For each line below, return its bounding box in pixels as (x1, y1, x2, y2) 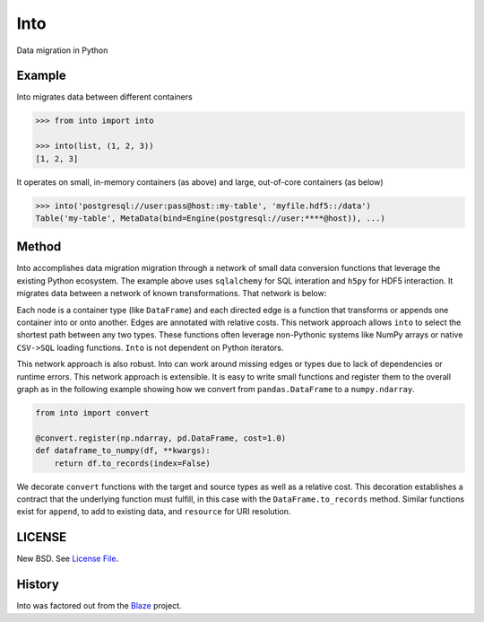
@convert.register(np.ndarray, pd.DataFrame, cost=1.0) (35, 433, 287, 443)
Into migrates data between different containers (16, 92, 193, 102)
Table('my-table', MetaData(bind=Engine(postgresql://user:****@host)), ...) (35, 213, 385, 223)
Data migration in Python (16, 45, 108, 56)
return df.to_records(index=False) (54, 458, 211, 469)
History (16, 577, 60, 592)
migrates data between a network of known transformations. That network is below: (16, 288, 327, 299)
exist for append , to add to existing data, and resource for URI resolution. (16, 506, 291, 517)
